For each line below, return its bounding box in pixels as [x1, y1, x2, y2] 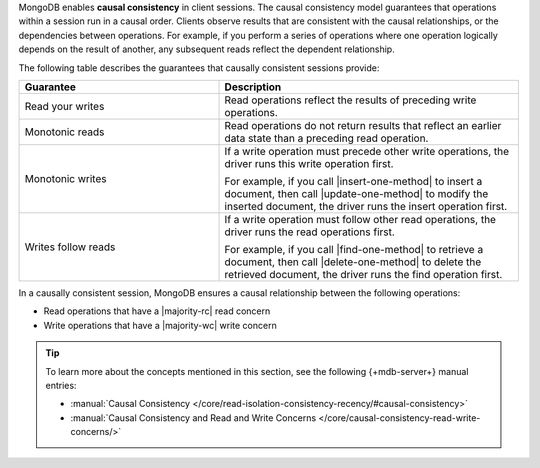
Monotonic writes [24, 171, 107, 185]
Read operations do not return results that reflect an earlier [224, 118, 502, 132]
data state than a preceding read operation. [224, 131, 429, 145]
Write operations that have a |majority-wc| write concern [43, 319, 277, 331]
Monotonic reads [24, 125, 105, 139]
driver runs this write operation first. [224, 156, 394, 170]
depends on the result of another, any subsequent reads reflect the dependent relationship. [18, 43, 395, 55]
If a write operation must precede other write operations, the [224, 144, 510, 158]
